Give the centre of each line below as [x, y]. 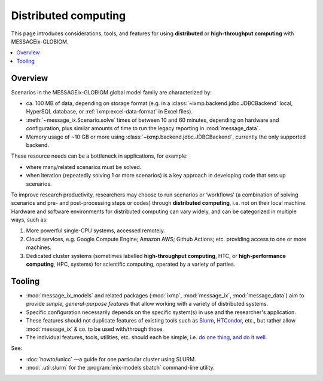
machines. [39, 247]
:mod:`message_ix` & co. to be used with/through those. [95, 329]
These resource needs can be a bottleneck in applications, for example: [99, 156]
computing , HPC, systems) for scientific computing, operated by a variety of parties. [131, 264]
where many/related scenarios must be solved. [84, 167]
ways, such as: [29, 220]
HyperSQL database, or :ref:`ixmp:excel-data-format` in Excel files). [109, 112]
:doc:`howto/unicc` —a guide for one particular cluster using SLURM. [111, 359]
